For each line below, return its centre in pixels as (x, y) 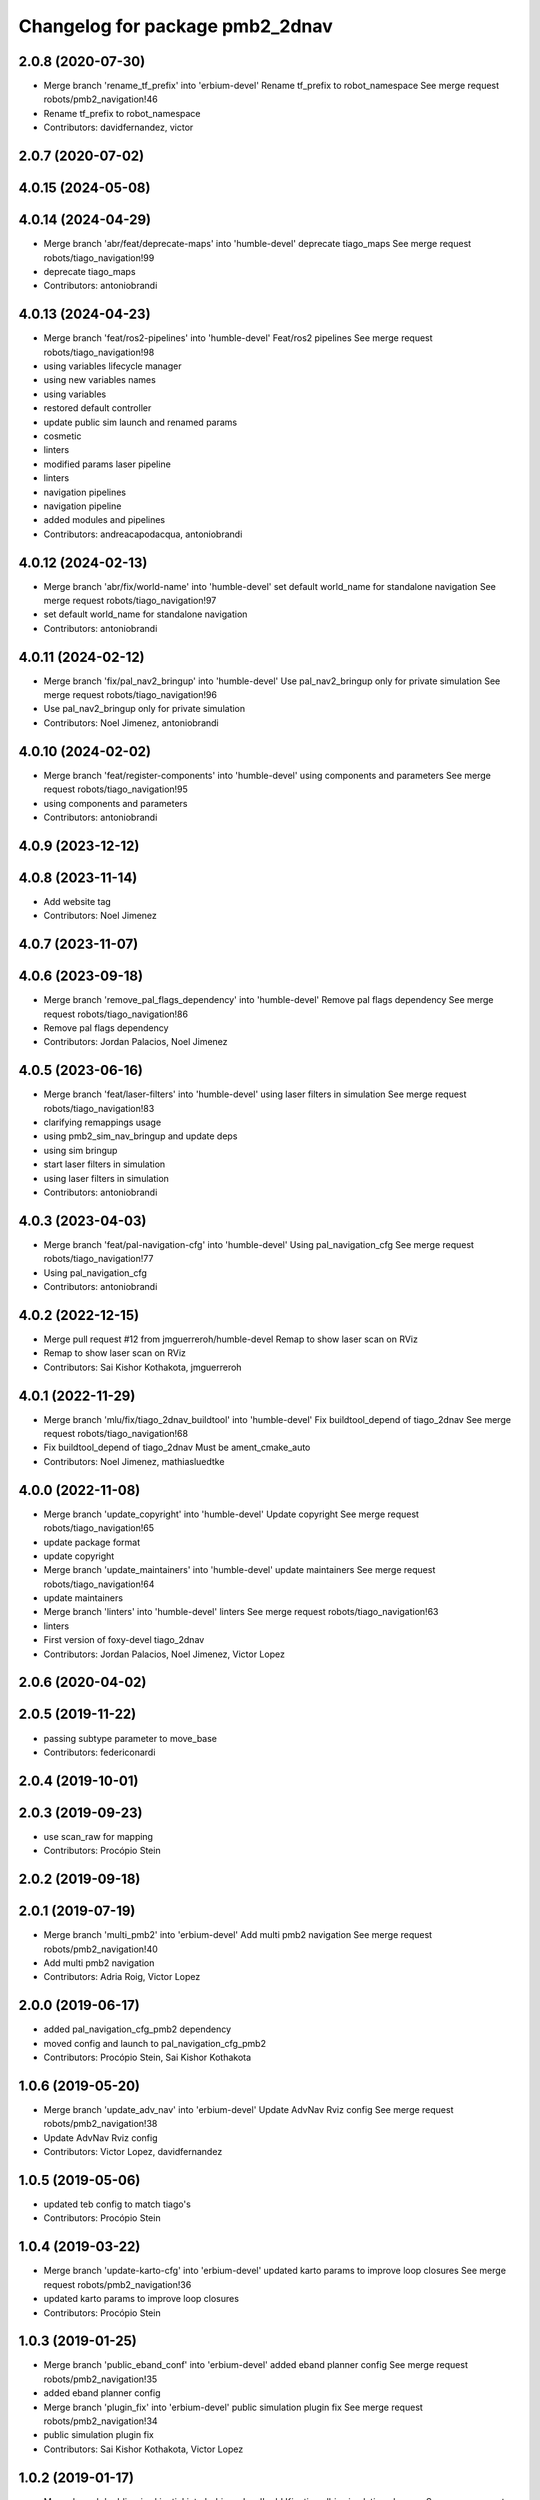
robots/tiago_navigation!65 (99, 1528)
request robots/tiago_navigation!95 (116, 789)
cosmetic (62, 436)
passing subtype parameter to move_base (130, 1738)
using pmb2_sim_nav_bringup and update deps (140, 1136)
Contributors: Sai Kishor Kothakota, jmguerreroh (142, 1367)
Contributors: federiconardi (99, 1752)
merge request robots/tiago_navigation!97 (130, 601)
